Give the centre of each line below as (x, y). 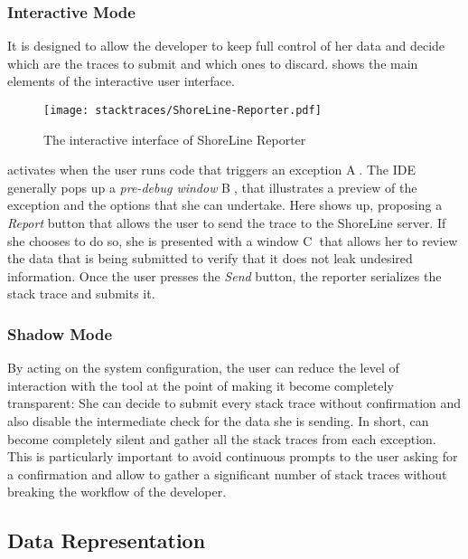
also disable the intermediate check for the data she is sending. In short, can (218, 421)
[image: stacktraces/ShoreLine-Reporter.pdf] (183, 110)
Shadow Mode (60, 333)
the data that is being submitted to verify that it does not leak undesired (210, 258)
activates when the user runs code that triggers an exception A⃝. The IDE (211, 170)
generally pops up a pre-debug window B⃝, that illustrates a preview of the (212, 187)
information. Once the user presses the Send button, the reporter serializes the (225, 275)
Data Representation (107, 540)
